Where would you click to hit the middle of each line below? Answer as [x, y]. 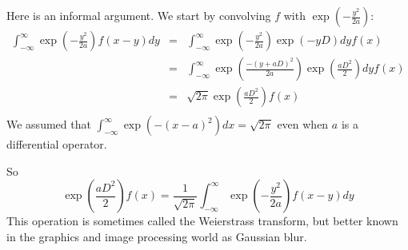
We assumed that [49, 124]
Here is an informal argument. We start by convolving [139, 15]
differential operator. [57, 144]
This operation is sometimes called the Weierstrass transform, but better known [202, 221]
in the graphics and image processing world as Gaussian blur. [157, 236]
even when [303, 124]
